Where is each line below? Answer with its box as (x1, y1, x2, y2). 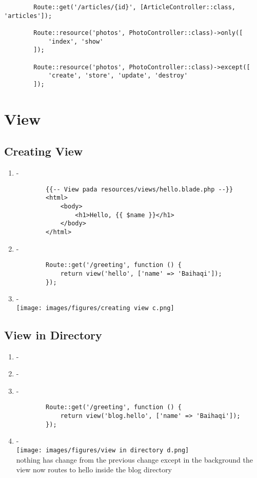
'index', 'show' (48, 37, 104, 45)
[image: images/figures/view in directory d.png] (16, 447, 189, 454)
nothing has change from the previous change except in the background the (16, 454, 253, 465)
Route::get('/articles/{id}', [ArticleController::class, (33, 4, 236, 11)
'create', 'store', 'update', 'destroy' (48, 72, 188, 80)
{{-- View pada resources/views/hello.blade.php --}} (46, 185, 233, 193)
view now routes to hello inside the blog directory (16, 464, 172, 475)
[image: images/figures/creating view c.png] (16, 304, 174, 312)
